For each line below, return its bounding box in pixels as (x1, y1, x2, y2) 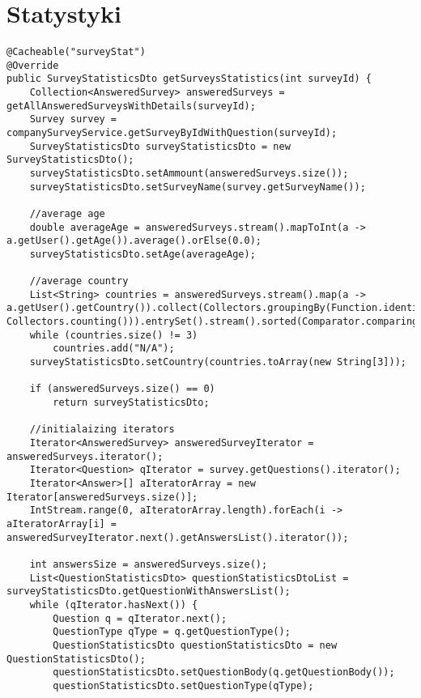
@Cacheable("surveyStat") (6, 45, 146, 57)
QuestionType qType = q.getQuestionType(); (53, 626, 291, 638)
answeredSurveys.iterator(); (6, 450, 164, 462)
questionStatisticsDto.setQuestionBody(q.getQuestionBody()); (53, 666, 395, 679)
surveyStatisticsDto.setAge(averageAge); (29, 248, 256, 260)
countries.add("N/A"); (53, 343, 175, 355)
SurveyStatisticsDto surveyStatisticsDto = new (29, 140, 291, 152)
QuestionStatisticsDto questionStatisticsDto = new (53, 639, 338, 651)
